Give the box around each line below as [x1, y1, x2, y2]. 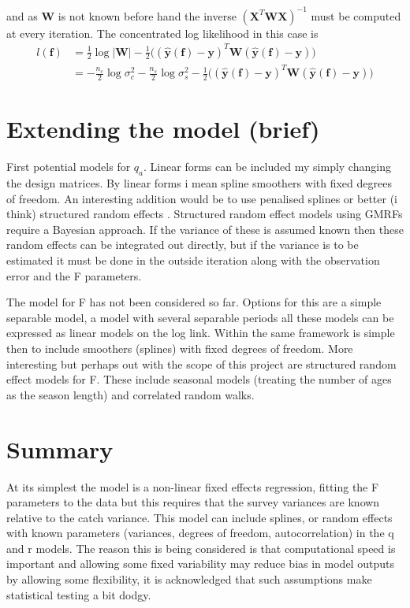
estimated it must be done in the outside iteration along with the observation [6, 252, 380, 269]
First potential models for [6, 158, 131, 175]
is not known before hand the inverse [58, 7, 237, 24]
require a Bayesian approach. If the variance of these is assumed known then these [6, 221, 404, 237]
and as [6, 7, 38, 24]
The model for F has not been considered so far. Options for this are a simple [6, 294, 382, 310]
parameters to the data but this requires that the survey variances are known [6, 494, 380, 510]
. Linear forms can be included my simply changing [143, 158, 391, 175]
